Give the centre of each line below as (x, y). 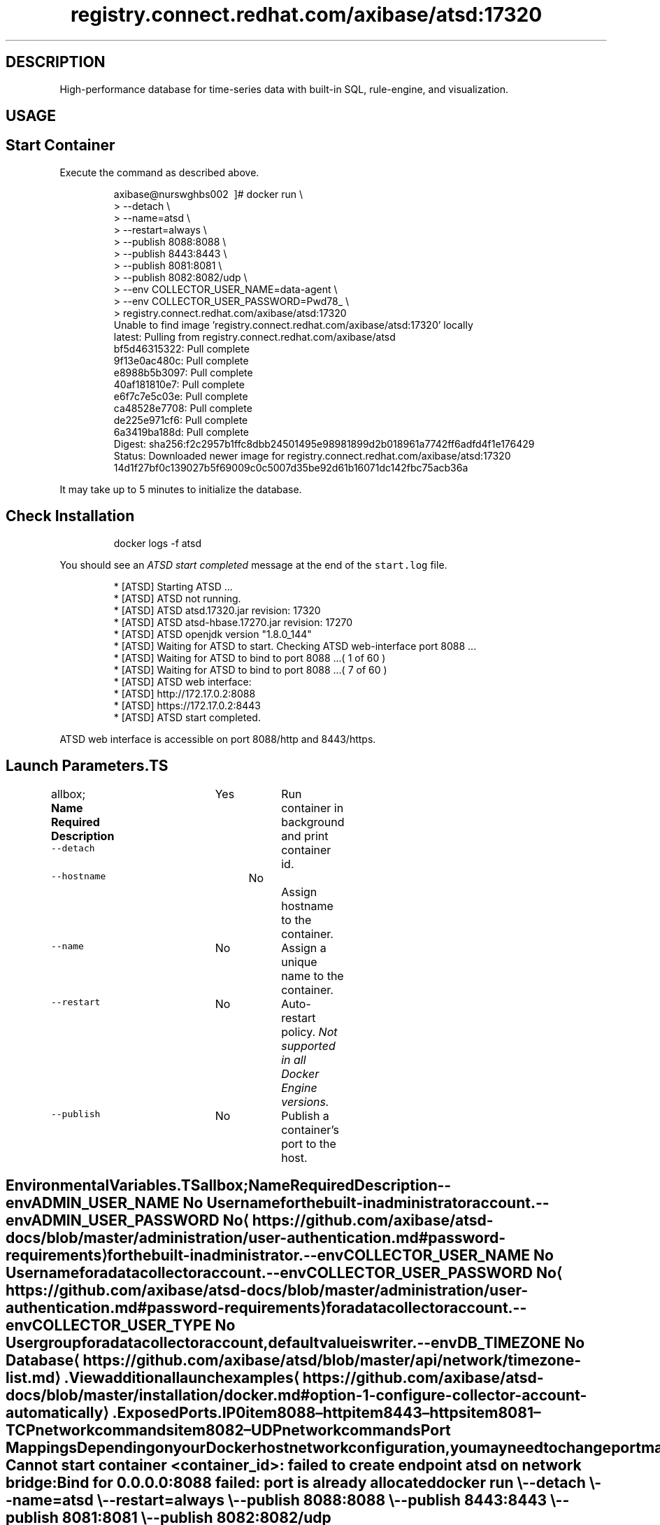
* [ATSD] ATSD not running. (177, 598)
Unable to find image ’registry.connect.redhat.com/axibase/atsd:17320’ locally (293, 325)
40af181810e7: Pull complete (179, 384)
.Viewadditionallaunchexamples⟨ (181, 1377)
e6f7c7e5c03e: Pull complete (181, 396)
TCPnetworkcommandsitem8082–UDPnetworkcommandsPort (228, 1430)
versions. (305, 1101)
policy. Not (309, 1031)
